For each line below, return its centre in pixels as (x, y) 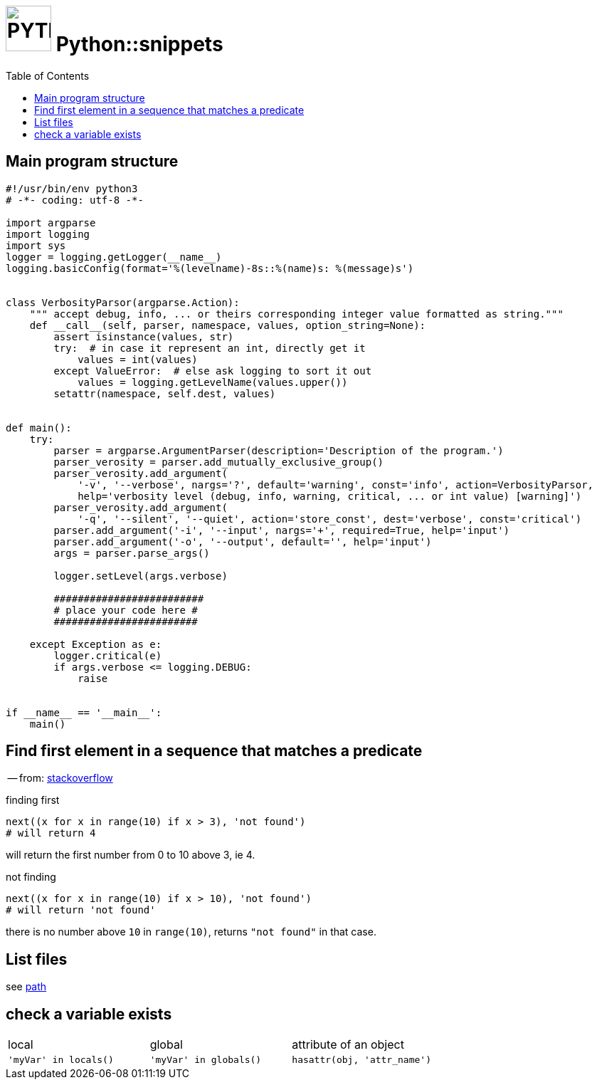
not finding (31, 877)
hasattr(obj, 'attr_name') (361, 1060)
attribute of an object (348, 1045)
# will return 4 (51, 833)
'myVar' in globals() (206, 1060)
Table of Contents (48, 75)
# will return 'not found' (81, 910)
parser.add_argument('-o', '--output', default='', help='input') (243, 541)
